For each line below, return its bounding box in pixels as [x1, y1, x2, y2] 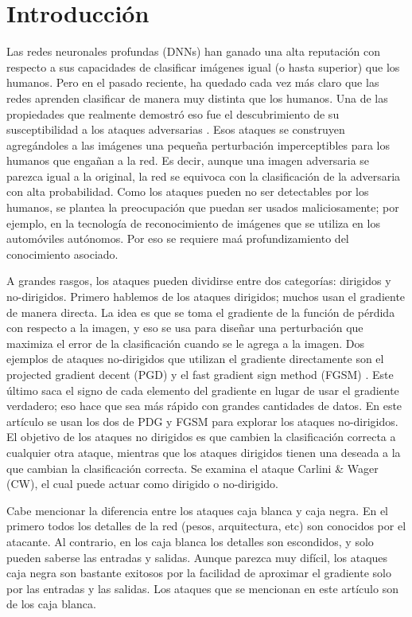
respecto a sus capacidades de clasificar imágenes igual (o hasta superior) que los [6, 58, 400, 75]
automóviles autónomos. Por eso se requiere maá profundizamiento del [6, 230, 349, 247]
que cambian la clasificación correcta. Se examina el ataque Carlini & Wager [6, 459, 379, 476]
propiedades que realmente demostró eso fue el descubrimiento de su [6, 105, 340, 122]
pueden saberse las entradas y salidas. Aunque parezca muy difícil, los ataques [6, 549, 388, 565]
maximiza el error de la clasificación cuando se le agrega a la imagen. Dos [6, 334, 365, 351]
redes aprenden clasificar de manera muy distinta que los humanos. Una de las [6, 89, 388, 106]
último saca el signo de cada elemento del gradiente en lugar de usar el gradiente [6, 381, 399, 398]
